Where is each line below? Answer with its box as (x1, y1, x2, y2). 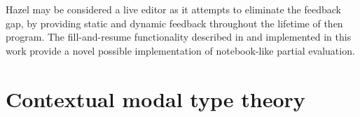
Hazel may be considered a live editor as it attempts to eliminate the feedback (6, 2, 341, 16)
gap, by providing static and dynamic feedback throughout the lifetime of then (6, 15, 343, 30)
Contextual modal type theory (6, 84, 305, 113)
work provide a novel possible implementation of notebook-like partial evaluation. (6, 43, 355, 57)
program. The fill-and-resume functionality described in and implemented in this (6, 29, 352, 44)
